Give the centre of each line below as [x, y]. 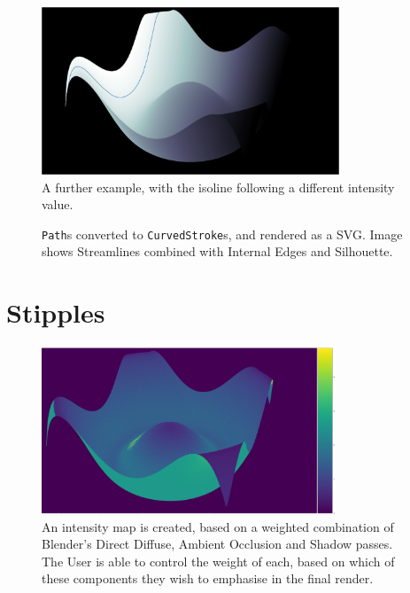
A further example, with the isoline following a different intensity [218, 187]
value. [58, 204]
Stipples [56, 312]
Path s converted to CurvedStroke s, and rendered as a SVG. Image [222, 234]
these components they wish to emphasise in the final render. [208, 578]
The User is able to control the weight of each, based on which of [218, 561]
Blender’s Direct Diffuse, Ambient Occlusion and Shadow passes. [217, 544]
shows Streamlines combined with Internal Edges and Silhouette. [217, 251]
